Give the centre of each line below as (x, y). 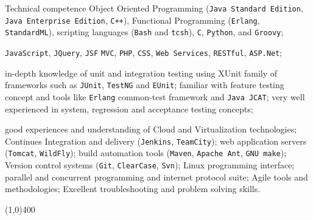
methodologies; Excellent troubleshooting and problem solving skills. (133, 189)
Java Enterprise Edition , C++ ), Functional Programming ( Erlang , (132, 20)
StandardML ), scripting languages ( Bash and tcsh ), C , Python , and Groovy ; (144, 32)
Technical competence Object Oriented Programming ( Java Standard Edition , (154, 8)
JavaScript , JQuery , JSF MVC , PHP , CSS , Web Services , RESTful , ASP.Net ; (144, 52)
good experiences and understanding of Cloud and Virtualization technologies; (151, 129)
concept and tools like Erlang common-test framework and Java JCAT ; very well (155, 96)
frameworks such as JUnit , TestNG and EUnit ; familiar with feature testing (145, 85)
